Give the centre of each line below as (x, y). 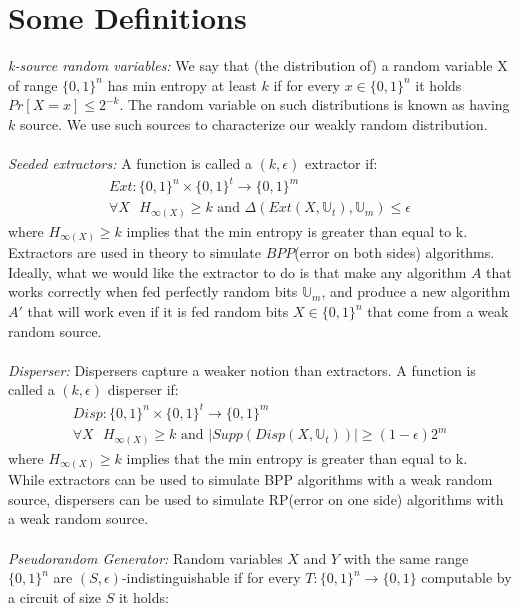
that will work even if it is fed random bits (158, 311)
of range (33, 84)
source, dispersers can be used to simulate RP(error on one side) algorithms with (256, 498)
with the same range (406, 557)
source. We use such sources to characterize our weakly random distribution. (253, 123)
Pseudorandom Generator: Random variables (145, 557)
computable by (466, 577)
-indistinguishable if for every (211, 577)
